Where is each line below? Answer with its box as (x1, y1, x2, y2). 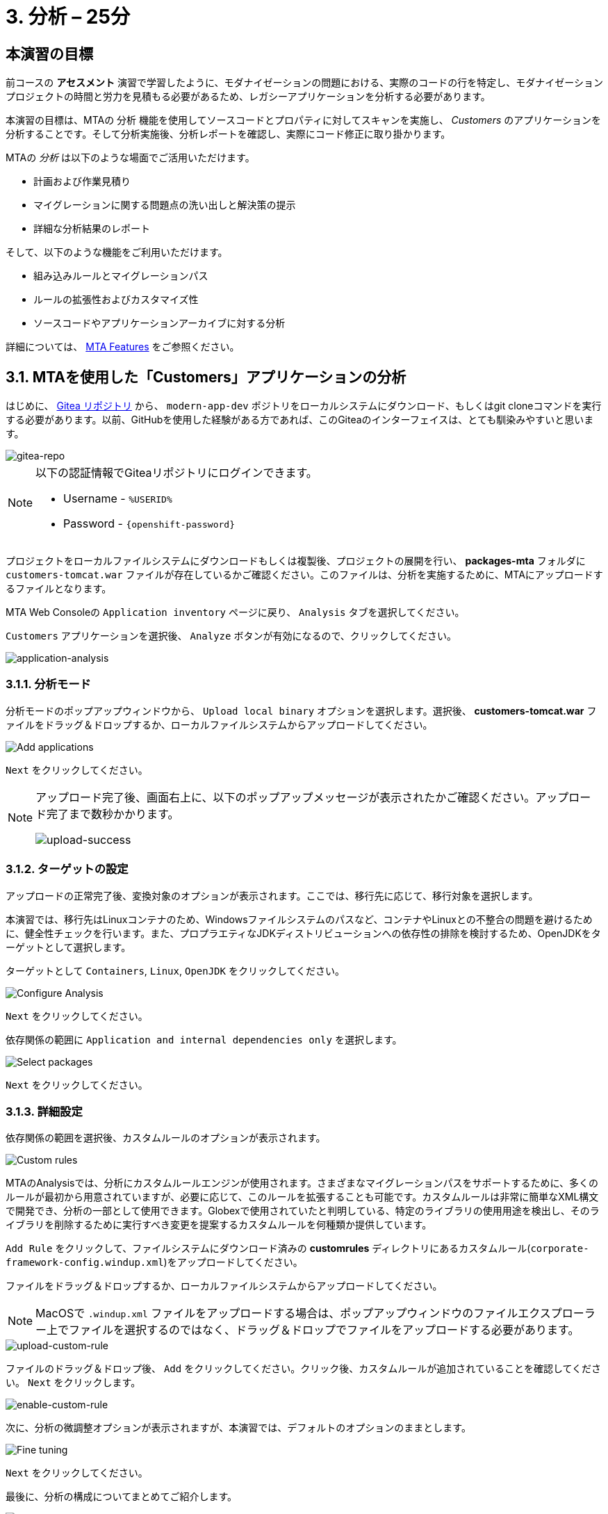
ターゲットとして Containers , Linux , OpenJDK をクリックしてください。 (6, 964, 345, 977)
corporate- (530, 1243, 589, 1255)
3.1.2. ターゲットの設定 (6, 862, 129, 877)
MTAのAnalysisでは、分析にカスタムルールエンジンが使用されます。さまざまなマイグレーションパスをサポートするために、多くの (6, 1177, 599, 1189)
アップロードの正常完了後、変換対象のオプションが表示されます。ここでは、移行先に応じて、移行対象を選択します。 (6, 889, 539, 902)
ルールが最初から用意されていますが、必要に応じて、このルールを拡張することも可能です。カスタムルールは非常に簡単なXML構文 (6, 1191, 599, 1203)
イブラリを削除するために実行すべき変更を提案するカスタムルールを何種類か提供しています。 (6, 1219, 432, 1231)
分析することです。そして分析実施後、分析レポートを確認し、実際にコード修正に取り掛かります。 (6, 128, 451, 140)
